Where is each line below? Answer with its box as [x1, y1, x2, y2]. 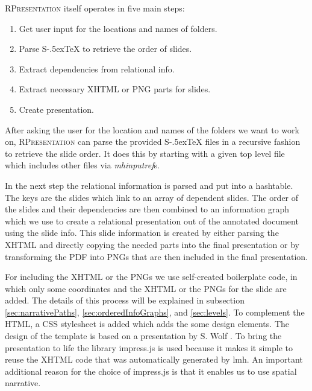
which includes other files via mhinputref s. [5, 159, 160, 171]
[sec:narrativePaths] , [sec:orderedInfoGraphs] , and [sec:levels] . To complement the [5, 305, 305, 318]
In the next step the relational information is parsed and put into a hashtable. [5, 179, 293, 191]
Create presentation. [19, 103, 95, 115]
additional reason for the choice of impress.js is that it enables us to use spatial [5, 364, 297, 377]
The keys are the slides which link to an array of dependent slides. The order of [5, 191, 299, 203]
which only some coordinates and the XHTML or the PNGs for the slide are [5, 282, 287, 294]
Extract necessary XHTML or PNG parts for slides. [19, 83, 211, 95]
